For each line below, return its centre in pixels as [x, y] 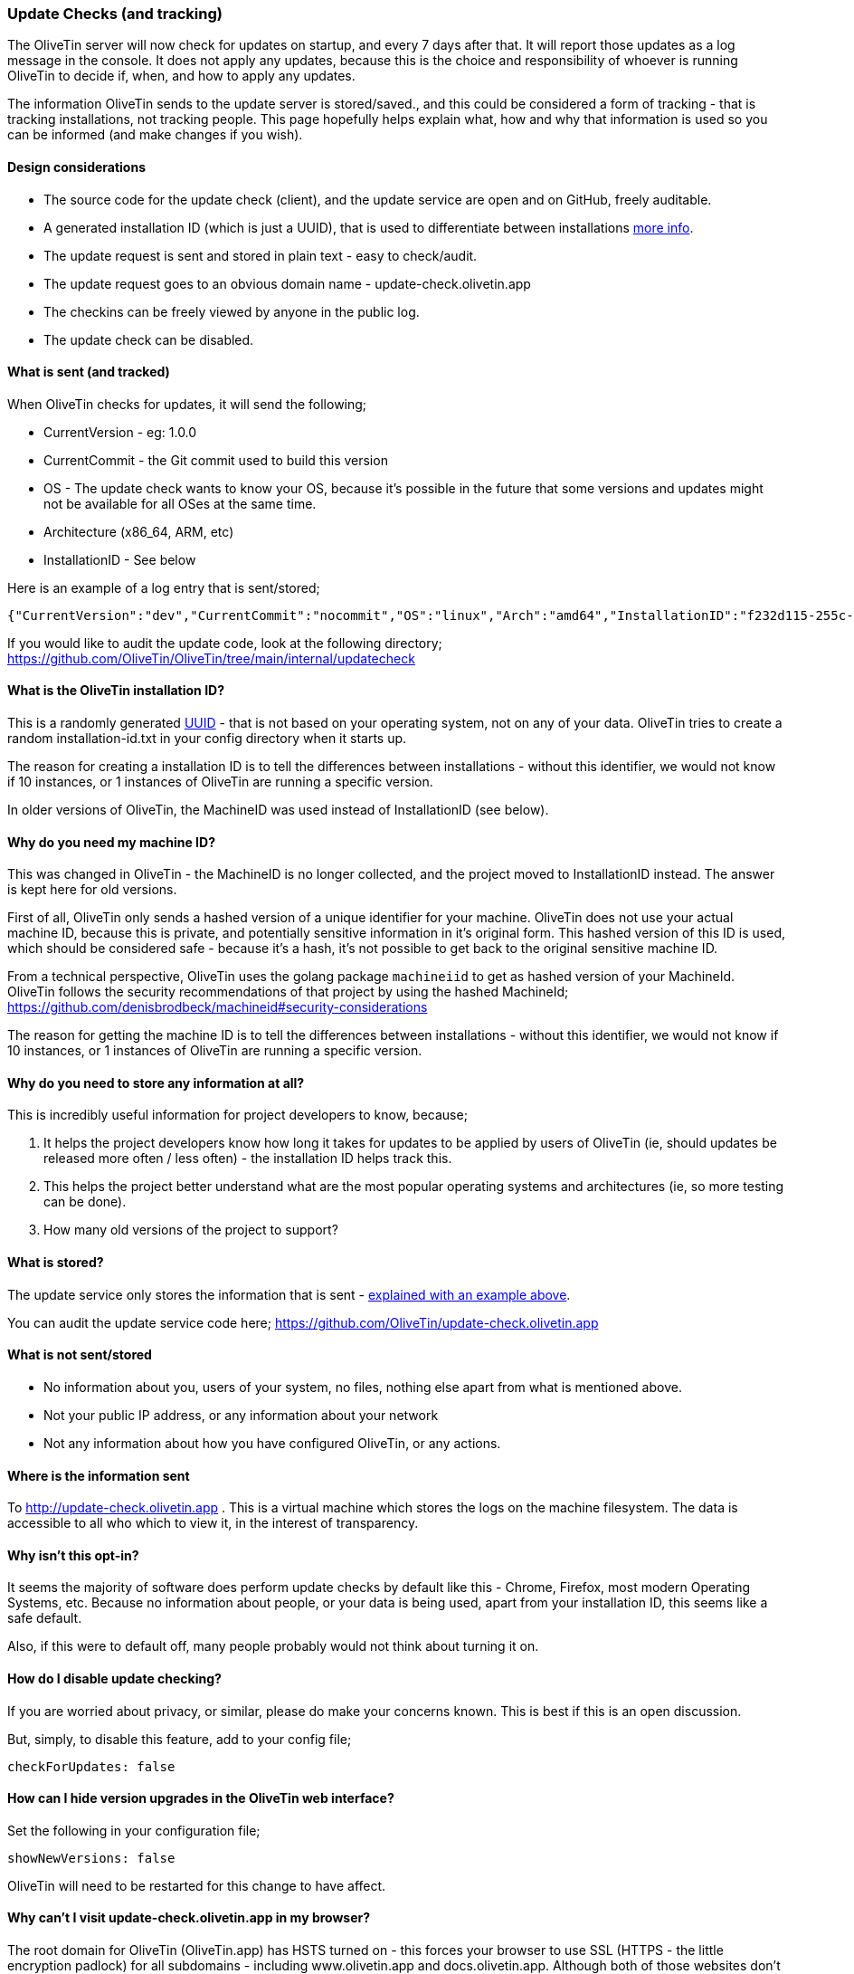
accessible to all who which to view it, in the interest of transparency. [213, 1523]
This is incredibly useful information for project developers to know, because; [237, 1115]
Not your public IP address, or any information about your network [241, 1415]
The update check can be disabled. [149, 339]
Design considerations [77, 167]
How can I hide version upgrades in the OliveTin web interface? [201, 1798]
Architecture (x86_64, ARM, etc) [139, 531]
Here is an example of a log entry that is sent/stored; [164, 587]
